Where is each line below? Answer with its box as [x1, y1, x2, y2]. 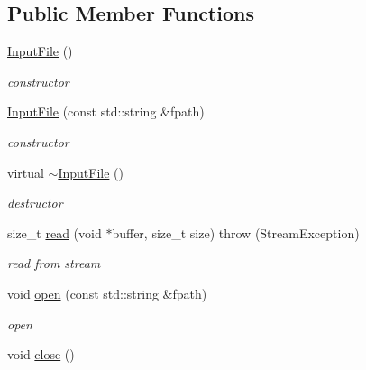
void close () [7, 345, 75, 364]
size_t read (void [7, 223, 102, 242]
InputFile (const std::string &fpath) [7, 102, 205, 121]
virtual [7, 162, 44, 181]
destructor [7, 193, 63, 212]
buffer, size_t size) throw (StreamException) [112, 223, 360, 242]
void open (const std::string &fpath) [7, 283, 207, 302]
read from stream [7, 254, 101, 273]
